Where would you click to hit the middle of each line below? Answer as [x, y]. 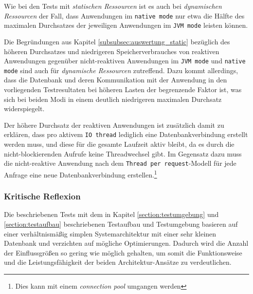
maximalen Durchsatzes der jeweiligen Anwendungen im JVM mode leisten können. [126, 25]
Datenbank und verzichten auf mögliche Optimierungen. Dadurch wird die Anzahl [126, 243]
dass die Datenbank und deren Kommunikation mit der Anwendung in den [116, 80]
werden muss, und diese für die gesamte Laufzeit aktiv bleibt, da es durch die [119, 144]
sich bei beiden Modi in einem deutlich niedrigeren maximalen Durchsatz [113, 99]
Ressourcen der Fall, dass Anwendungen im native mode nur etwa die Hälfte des [124, 15]
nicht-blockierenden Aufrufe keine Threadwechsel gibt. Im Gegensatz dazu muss [123, 153]
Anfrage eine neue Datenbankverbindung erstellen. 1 [81, 174]
